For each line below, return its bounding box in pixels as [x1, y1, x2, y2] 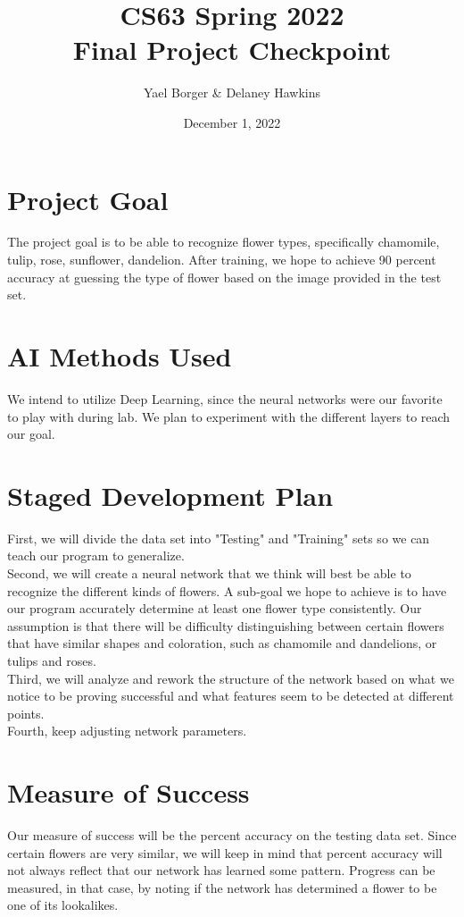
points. [7, 703, 45, 722]
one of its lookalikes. [7, 896, 119, 914]
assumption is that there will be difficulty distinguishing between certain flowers [7, 616, 444, 635]
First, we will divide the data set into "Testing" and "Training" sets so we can [7, 528, 430, 547]
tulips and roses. [7, 652, 96, 669]
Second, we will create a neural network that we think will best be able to [7, 564, 411, 583]
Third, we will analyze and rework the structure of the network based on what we [7, 669, 454, 687]
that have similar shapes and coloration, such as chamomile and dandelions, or [7, 634, 437, 652]
